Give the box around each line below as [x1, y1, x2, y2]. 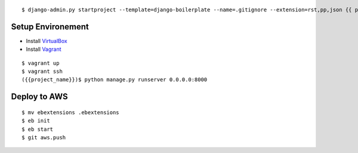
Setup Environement [11, 22, 89, 32]
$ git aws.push [21, 134, 66, 141]
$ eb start [21, 126, 54, 133]
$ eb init [21, 117, 50, 124]
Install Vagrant [26, 45, 62, 53]
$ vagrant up [21, 60, 60, 66]
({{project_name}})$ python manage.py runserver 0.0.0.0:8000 [21, 76, 208, 83]
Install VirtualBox [26, 37, 68, 44]
